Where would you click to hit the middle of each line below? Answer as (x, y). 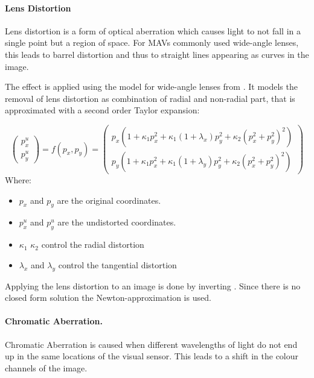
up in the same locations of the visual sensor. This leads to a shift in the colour (152, 356)
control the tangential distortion (117, 264)
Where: (18, 180)
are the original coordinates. (109, 200)
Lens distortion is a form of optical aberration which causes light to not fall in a (153, 30)
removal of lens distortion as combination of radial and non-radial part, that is (150, 98)
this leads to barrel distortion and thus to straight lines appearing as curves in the (157, 54)
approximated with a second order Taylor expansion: (102, 110)
